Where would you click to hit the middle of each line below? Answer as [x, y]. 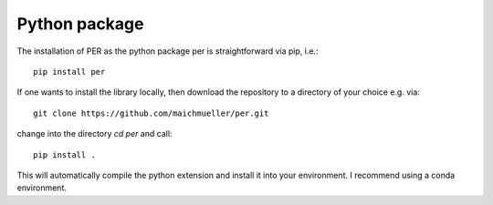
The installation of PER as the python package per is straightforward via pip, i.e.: [168, 51]
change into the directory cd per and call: [94, 134]
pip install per [69, 72]
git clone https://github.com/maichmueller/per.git [151, 113]
